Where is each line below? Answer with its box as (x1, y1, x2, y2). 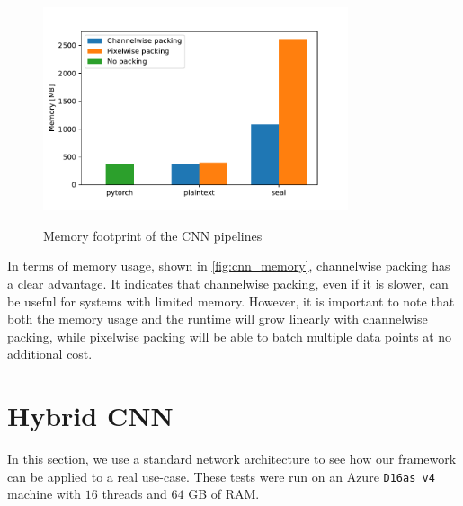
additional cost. (7, 344, 93, 363)
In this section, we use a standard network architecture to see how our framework (7, 449, 457, 467)
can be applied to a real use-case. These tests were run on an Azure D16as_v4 (7, 466, 435, 485)
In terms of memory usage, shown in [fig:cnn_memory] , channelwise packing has (7, 256, 450, 275)
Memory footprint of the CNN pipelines (43, 226, 263, 244)
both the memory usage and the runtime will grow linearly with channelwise (7, 309, 428, 328)
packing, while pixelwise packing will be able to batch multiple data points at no (7, 326, 452, 345)
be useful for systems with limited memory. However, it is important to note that (7, 291, 455, 310)
